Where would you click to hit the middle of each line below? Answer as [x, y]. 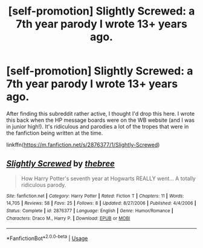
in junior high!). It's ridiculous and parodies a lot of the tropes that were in [98, 126]
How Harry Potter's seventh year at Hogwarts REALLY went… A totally [108, 178]
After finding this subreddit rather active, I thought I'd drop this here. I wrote [101, 113]
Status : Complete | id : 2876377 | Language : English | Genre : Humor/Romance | [90, 211]
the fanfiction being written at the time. [55, 133]
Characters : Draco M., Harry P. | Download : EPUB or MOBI [68, 218]
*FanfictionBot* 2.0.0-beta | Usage [47, 238]
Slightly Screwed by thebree [60, 164]
